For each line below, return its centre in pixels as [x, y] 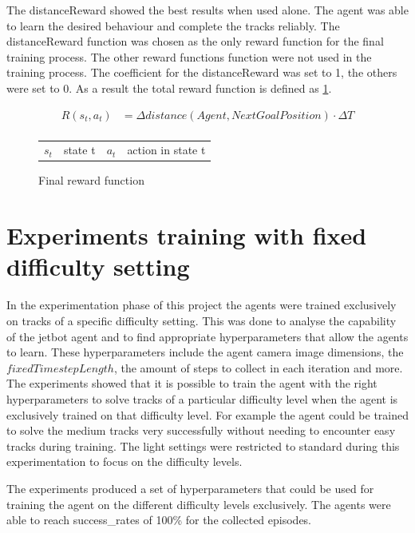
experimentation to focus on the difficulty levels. [125, 461]
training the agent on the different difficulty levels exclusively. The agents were [199, 504]
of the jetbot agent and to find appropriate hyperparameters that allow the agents [207, 336]
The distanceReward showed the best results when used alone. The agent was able [207, 10]
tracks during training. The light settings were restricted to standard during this [203, 445]
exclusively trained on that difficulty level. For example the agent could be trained [208, 414]
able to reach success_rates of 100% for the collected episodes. [159, 520]
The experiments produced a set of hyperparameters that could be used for [190, 488]
